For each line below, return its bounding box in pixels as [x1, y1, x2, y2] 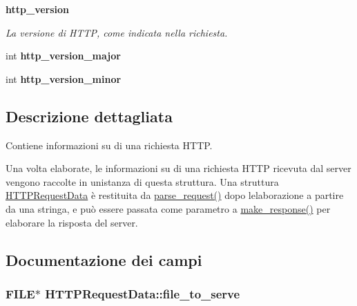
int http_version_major [6, 48, 121, 63]
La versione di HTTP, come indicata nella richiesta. [6, 25, 228, 39]
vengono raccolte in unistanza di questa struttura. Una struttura [6, 174, 279, 189]
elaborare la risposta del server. [6, 215, 138, 229]
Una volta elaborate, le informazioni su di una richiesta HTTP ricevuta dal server [6, 161, 351, 175]
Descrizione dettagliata [6, 105, 173, 126]
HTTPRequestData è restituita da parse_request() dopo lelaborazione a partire [6, 188, 344, 202]
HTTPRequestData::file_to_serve [45, 285, 240, 302]
